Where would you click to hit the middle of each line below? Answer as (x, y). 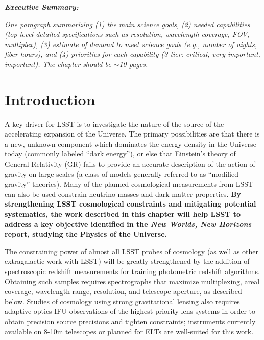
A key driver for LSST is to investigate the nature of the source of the (114, 123)
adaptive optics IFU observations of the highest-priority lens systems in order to (130, 311)
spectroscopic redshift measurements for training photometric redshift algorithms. (132, 271)
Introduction (50, 99)
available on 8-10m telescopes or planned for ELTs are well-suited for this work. (129, 331)
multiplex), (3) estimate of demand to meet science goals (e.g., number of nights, (131, 44)
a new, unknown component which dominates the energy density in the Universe (131, 143)
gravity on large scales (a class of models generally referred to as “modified (122, 174)
